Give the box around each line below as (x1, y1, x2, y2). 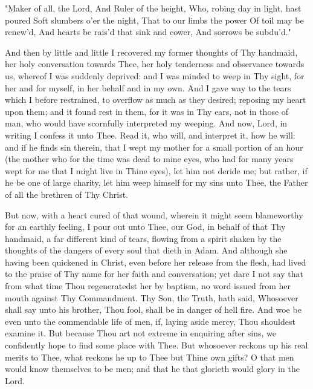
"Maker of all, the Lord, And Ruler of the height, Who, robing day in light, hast (5, 2, 302, 14)
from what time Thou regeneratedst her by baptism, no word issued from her (5, 279, 291, 292)
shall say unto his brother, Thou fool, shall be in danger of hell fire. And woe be (5, 303, 302, 316)
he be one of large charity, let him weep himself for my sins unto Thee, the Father (5, 176, 308, 189)
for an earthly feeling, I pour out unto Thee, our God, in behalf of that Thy (5, 220, 286, 233)
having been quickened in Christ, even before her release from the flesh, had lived (5, 255, 306, 268)
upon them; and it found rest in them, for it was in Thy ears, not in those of (5, 105, 289, 117)
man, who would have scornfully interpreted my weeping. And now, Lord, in (5, 117, 288, 129)
